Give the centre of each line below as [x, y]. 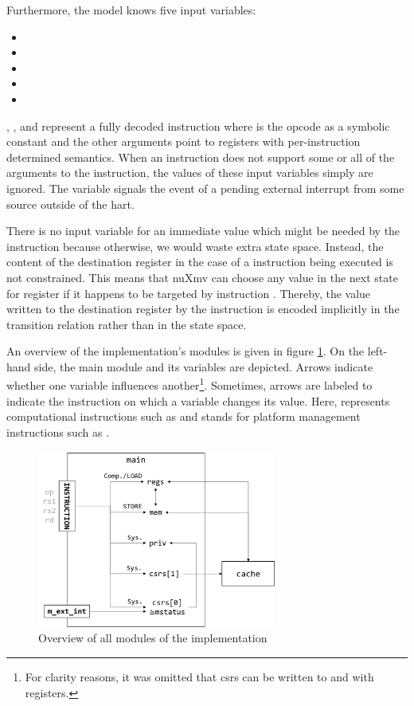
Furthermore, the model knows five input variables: [131, 10]
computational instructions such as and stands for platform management [184, 416]
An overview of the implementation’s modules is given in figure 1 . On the [186, 351]
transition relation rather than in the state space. [127, 324]
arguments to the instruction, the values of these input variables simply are [190, 173]
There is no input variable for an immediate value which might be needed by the [203, 231]
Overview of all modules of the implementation [153, 638]
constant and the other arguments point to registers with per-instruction [184, 141]
